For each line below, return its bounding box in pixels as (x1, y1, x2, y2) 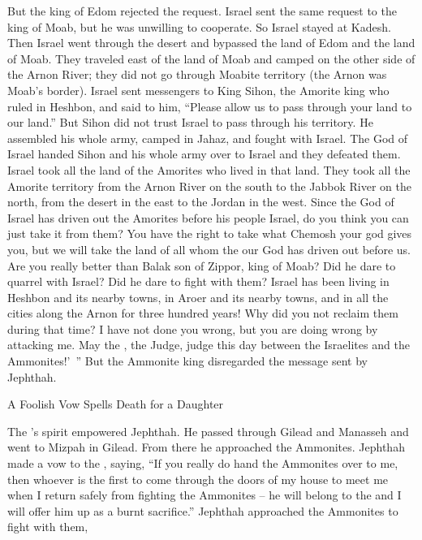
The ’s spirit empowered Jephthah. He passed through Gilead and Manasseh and (7, 422, 409, 439)
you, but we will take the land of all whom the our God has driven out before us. (7, 240, 411, 257)
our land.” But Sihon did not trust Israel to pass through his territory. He (7, 114, 373, 131)
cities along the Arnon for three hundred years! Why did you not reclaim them (7, 305, 398, 322)
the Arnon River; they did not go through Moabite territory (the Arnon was (7, 66, 387, 83)
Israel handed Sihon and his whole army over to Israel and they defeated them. (7, 145, 401, 162)
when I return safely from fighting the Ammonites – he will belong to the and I (7, 486, 402, 503)
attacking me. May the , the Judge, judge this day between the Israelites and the (7, 336, 410, 353)
